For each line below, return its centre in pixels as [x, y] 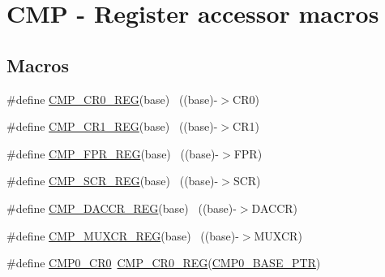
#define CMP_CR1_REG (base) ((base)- [112, 126]
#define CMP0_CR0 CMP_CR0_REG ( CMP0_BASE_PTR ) [164, 263]
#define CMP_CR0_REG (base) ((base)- [112, 99]
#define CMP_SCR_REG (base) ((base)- [113, 181]
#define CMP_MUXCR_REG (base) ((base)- [123, 235]
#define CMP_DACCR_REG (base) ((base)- [122, 208]
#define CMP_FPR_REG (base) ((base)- [113, 153]
